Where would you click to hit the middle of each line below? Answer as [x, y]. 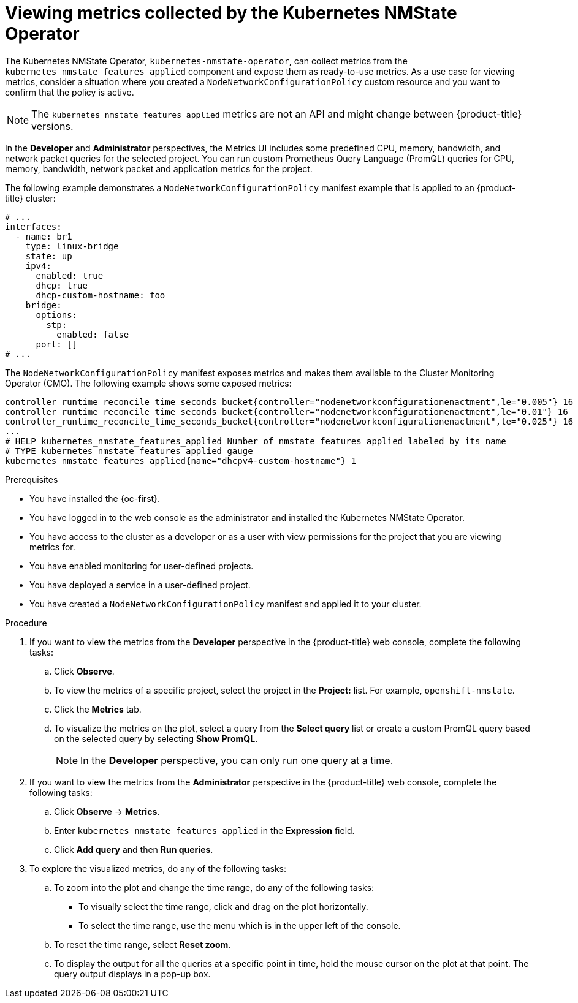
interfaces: [33, 226]
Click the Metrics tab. [98, 709]
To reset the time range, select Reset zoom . [143, 944]
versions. [52, 126]
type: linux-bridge [72, 246]
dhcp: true [62, 285]
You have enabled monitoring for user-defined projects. [142, 566]
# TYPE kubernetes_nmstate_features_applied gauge [129, 451]
